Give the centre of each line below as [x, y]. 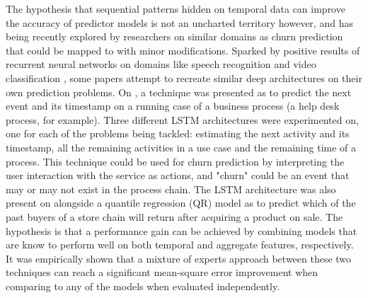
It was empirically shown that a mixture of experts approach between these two [179, 258]
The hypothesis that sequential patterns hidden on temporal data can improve [176, 8]
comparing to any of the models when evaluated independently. [143, 286]
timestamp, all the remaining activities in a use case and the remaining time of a [181, 147]
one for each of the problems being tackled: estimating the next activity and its [178, 133]
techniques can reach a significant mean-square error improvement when [162, 272]
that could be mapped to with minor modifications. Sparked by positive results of [183, 50]
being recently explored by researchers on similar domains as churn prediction [174, 36]
